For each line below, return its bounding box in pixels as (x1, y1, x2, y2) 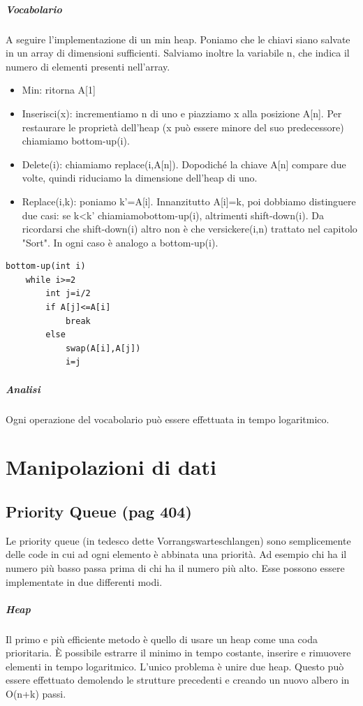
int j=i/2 (45, 288, 91, 299)
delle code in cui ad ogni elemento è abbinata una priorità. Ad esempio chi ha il (6, 547, 347, 561)
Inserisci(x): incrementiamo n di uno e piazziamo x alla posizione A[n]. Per (22, 105, 342, 120)
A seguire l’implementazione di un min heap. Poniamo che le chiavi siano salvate (6, 31, 350, 46)
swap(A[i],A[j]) (65, 343, 141, 353)
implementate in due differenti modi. (6, 574, 163, 589)
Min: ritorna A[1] (22, 82, 96, 97)
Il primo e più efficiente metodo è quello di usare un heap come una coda (6, 631, 318, 646)
